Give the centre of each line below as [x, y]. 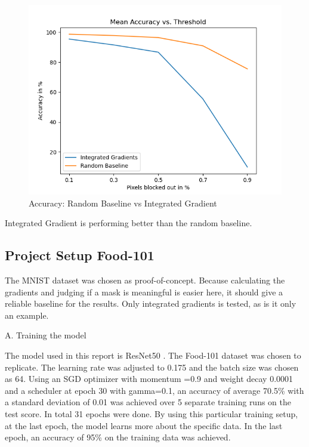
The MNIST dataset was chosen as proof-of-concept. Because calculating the [145, 280]
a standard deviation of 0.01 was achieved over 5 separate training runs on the [148, 402]
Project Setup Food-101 [80, 255]
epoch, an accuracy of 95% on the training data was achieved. [118, 437]
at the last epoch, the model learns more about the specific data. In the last [144, 425]
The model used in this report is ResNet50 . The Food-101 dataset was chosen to [153, 355]
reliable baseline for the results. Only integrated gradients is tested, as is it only [151, 303]
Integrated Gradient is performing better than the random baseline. [129, 223]
